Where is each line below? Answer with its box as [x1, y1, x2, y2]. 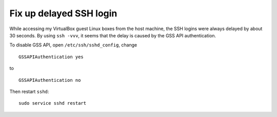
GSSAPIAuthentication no [18, 77, 81, 83]
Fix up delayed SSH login [9, 8, 117, 19]
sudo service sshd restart [18, 100, 87, 106]
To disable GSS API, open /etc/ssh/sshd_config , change [9, 42, 137, 48]
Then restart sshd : [9, 88, 49, 95]
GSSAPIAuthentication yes [18, 54, 84, 60]
